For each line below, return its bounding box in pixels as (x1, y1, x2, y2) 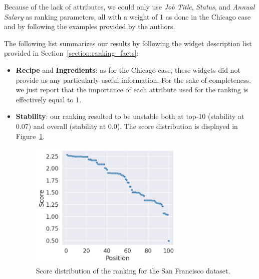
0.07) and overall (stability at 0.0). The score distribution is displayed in (16, 120, 238, 131)
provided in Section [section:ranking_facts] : (4, 48, 139, 58)
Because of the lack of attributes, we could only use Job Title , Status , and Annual (4, 2, 255, 12)
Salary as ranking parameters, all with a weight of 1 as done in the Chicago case (4, 11, 251, 22)
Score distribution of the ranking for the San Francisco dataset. (36, 265, 230, 276)
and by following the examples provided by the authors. (4, 21, 175, 32)
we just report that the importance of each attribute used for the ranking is (16, 84, 248, 95)
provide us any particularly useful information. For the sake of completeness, (16, 74, 251, 85)
